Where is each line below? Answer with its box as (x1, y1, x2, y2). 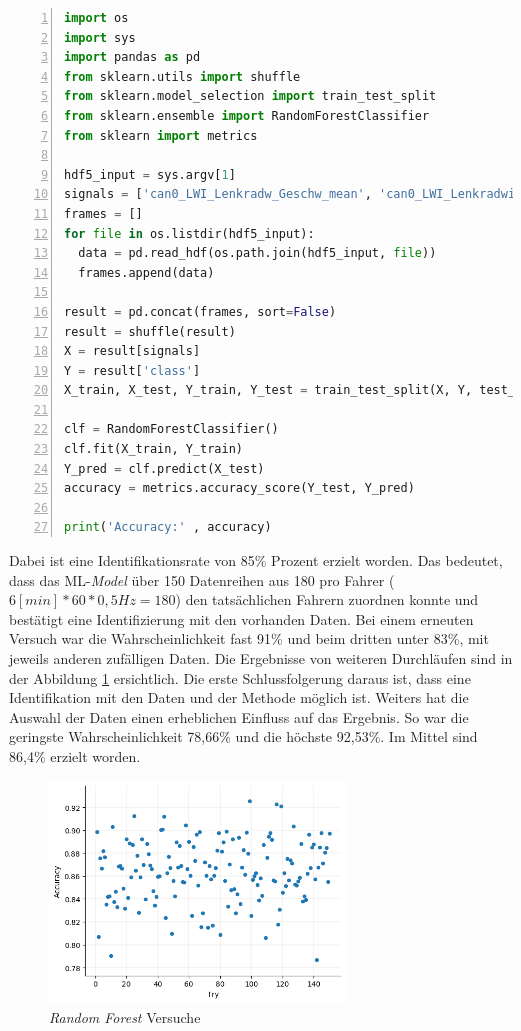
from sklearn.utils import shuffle (64, 69, 301, 84)
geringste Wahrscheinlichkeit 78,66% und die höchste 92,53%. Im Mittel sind (9, 726, 478, 747)
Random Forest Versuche (49, 1006, 201, 1027)
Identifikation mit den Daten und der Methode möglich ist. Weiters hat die (9, 687, 469, 708)
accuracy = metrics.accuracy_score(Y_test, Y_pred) (64, 481, 415, 496)
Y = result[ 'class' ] (64, 363, 201, 378)
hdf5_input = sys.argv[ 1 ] (64, 167, 236, 182)
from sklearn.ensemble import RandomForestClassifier (64, 108, 430, 123)
